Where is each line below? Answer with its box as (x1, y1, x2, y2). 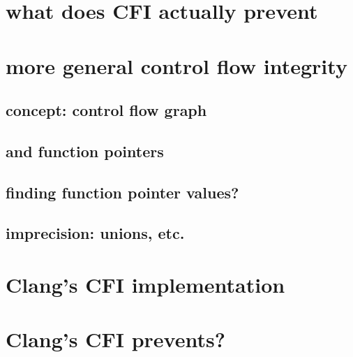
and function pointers (6, 140, 164, 161)
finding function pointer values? (6, 181, 239, 203)
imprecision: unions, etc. (6, 222, 185, 244)
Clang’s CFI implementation (6, 270, 285, 299)
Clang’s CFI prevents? (6, 325, 225, 354)
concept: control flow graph (6, 99, 207, 121)
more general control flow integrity (6, 51, 347, 80)
